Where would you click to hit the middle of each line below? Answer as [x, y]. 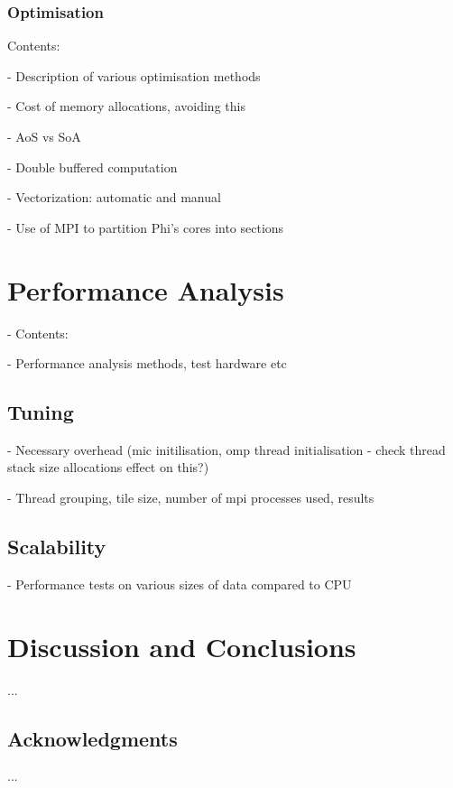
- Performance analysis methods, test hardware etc [147, 363]
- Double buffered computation [92, 167]
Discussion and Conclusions [182, 646]
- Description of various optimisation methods [134, 75]
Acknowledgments [92, 738]
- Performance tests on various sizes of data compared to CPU [180, 584]
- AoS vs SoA [44, 136]
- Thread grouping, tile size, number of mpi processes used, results [191, 498]
